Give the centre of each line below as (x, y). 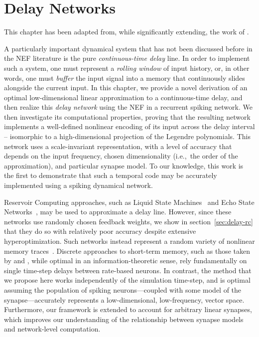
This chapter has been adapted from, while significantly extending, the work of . (127, 32)
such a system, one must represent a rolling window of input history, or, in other (127, 68)
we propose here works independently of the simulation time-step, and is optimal (127, 280)
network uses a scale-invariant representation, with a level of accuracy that (118, 146)
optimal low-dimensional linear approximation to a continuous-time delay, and (123, 97)
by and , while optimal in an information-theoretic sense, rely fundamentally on (126, 260)
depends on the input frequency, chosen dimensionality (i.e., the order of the (121, 156)
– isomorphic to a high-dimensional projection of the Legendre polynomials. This (127, 136)
